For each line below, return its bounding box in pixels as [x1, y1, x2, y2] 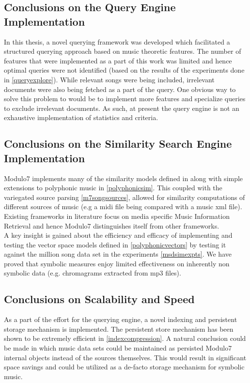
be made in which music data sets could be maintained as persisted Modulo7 [4, 343, 232, 353]
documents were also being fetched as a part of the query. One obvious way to [4, 84, 236, 94]
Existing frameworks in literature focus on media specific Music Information [4, 211, 230, 221]
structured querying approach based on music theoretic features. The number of [4, 46, 241, 56]
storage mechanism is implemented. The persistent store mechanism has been [4, 323, 234, 334]
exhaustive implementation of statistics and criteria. [4, 112, 158, 123]
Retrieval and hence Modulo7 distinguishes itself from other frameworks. [4, 220, 219, 230]
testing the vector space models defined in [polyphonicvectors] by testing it [4, 239, 226, 249]
